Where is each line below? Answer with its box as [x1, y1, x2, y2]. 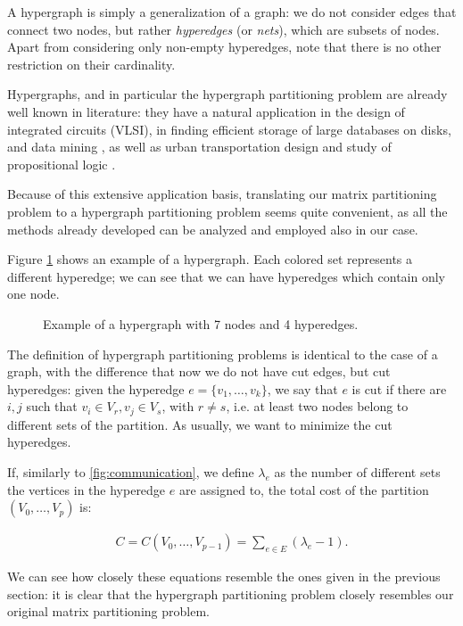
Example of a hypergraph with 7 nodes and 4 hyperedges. [43, 314, 359, 333]
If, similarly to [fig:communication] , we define [7, 462, 254, 481]
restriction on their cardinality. [7, 54, 176, 73]
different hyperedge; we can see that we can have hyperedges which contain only [7, 267, 445, 285]
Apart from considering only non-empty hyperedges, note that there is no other [7, 37, 442, 56]
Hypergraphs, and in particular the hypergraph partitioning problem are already [7, 85, 448, 103]
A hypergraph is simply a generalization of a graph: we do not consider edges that [7, 3, 457, 21]
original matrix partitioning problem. [7, 602, 210, 621]
